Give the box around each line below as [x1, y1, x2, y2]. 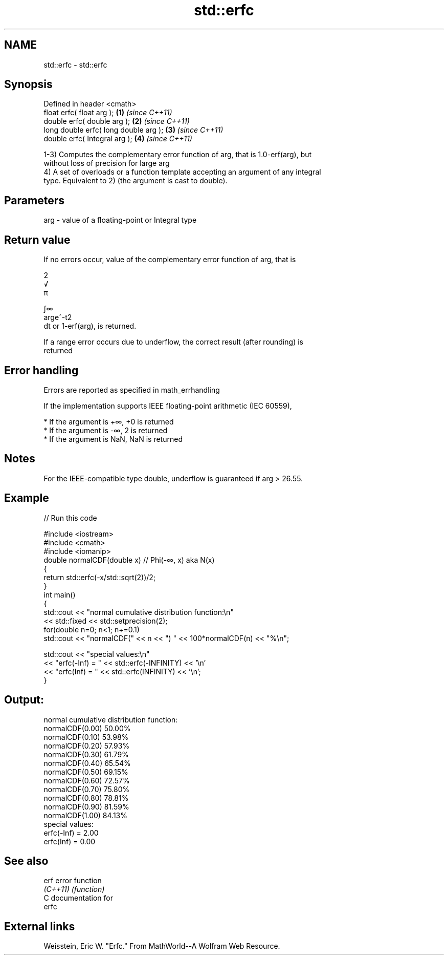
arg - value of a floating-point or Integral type [43, 216, 197, 225]
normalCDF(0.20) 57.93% [43, 741, 130, 750]
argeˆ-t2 [43, 313, 72, 322]
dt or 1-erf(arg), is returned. [43, 322, 137, 331]
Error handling [4, 364, 79, 377]
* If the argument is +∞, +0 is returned [43, 417, 174, 426]
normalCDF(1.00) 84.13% [43, 811, 127, 820]
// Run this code [43, 513, 97, 522]
